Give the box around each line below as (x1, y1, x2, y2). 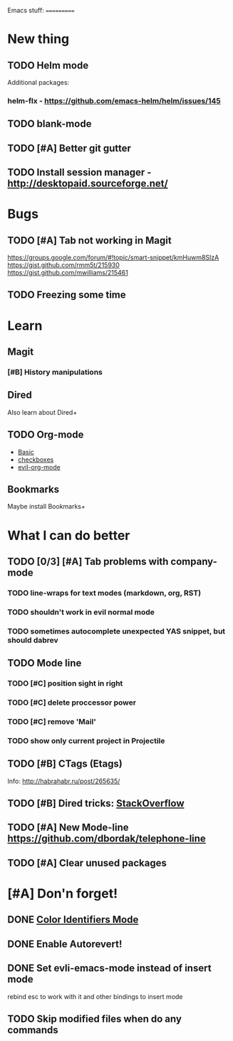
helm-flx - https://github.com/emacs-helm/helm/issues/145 (7, 95, 221, 105)
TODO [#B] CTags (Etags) (7, 758, 123, 770)
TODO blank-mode (7, 118, 92, 130)
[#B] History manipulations (7, 367, 103, 377)
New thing (7, 31, 70, 47)
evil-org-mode (17, 462, 61, 471)
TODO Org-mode (7, 429, 84, 441)
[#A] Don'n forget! (7, 886, 118, 902)
